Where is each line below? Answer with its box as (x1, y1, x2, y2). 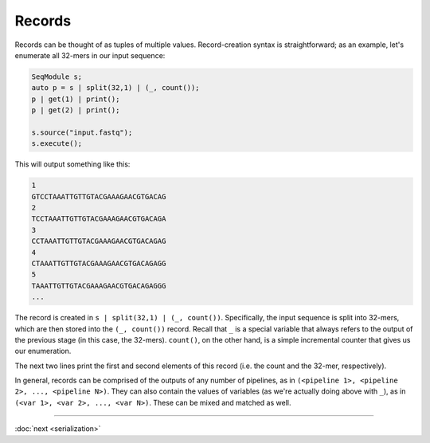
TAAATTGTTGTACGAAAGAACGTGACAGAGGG (31, 281, 166, 290)
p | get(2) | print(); (31, 106, 120, 115)
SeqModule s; (31, 72, 83, 81)
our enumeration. (14, 347, 72, 356)
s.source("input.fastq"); (31, 127, 133, 137)
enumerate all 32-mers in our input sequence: (14, 50, 166, 60)
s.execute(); (31, 139, 83, 148)
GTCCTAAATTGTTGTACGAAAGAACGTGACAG (31, 192, 166, 201)
